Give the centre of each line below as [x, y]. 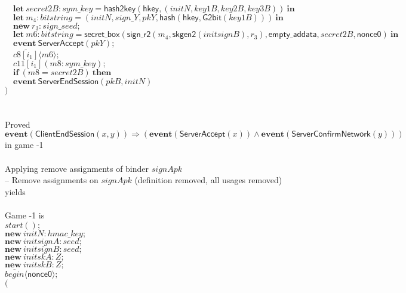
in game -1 [24, 145]
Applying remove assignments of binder [77, 168]
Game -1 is [25, 215]
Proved [18, 124]
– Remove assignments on [52, 180]
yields [15, 191]
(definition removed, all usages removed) [208, 180]
